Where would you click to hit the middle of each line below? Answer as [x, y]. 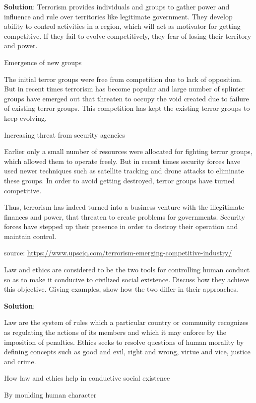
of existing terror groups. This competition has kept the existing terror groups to [127, 108]
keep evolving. [25, 118]
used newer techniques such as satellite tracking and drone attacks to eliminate [124, 171]
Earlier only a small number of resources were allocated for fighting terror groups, [128, 151]
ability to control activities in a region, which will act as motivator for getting [122, 26]
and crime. [20, 361]
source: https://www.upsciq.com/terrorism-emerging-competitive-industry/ [118, 253]
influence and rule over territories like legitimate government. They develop [118, 16]
